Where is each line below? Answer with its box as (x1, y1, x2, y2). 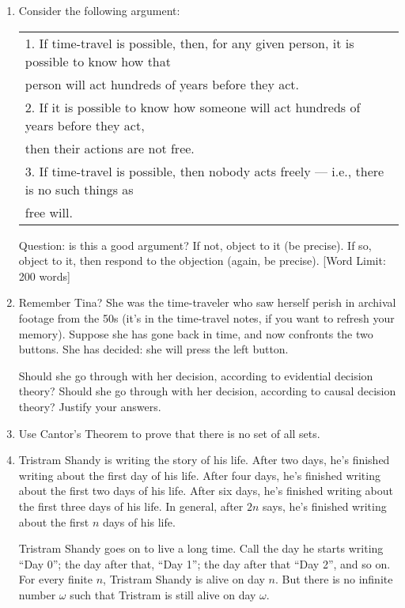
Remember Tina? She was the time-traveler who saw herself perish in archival (18, 294, 396, 311)
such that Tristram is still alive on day (70, 586, 256, 602)
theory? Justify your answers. (18, 398, 161, 414)
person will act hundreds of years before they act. (25, 74, 300, 93)
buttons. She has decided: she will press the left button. (18, 341, 289, 357)
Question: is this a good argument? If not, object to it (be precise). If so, (18, 236, 372, 253)
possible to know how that (25, 51, 171, 70)
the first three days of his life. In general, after (18, 497, 244, 514)
